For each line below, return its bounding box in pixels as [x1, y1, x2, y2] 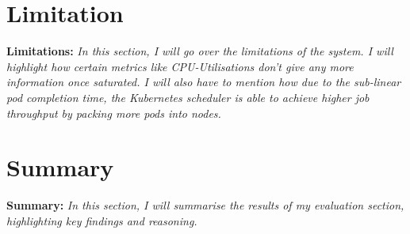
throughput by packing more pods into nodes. [6, 104, 221, 121]
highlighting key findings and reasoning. [6, 212, 197, 228]
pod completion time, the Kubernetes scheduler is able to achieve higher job [6, 89, 370, 105]
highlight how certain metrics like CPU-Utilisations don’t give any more [6, 58, 354, 74]
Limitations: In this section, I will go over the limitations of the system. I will [6, 43, 393, 59]
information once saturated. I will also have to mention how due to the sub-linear [6, 74, 401, 90]
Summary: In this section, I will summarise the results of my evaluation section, [6, 197, 404, 213]
